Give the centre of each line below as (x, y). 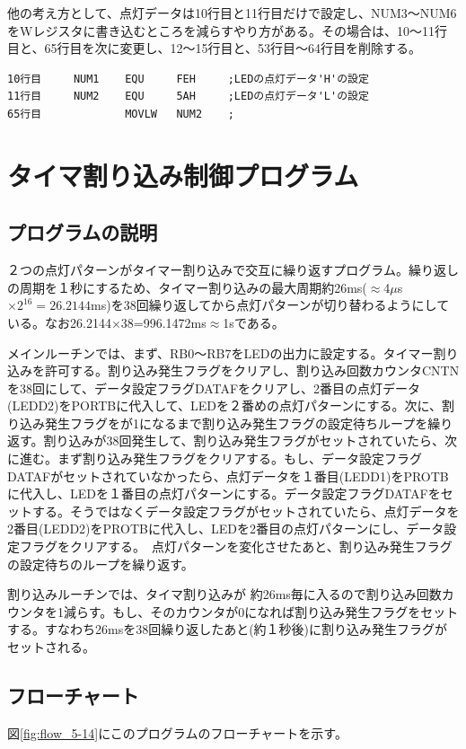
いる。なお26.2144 (59, 322)
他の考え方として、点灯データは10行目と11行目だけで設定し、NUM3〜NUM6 (232, 13)
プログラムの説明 (83, 232)
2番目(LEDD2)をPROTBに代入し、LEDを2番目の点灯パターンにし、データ (226, 529)
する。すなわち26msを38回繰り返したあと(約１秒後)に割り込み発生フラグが (228, 629)
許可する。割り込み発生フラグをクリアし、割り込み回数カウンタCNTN (252, 370)
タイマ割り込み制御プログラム (183, 175)
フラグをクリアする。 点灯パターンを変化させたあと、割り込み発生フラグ (236, 546)
